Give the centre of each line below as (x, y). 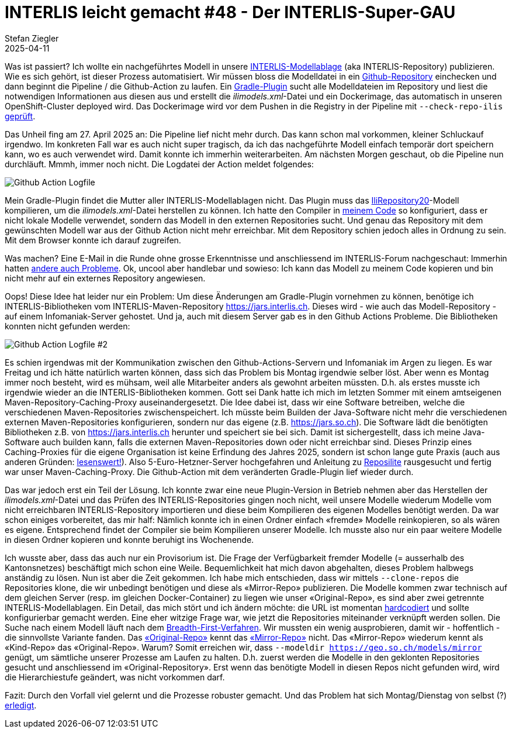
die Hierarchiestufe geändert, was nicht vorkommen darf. (115, 677)
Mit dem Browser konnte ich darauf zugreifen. (93, 240)
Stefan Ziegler (32, 38)
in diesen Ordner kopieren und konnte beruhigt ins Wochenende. (129, 539)
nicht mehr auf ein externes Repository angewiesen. (105, 278)
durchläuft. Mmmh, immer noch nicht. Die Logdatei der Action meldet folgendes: (159, 164)
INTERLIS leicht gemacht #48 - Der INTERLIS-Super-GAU (230, 12)
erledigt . (21, 705)
